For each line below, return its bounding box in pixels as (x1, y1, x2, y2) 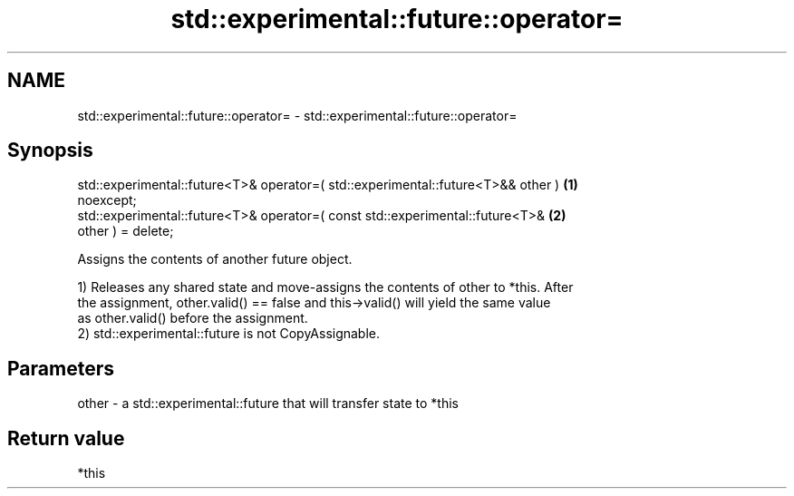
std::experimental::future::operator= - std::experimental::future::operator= (77, 107, 518, 123)
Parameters (7, 356, 114, 380)
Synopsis (7, 139, 93, 162)
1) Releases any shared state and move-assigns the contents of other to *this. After (77, 279, 574, 296)
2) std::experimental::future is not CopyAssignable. (77, 326, 381, 342)
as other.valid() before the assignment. (77, 310, 308, 326)
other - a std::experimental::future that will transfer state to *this (77, 395, 459, 412)
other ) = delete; (77, 223, 174, 239)
